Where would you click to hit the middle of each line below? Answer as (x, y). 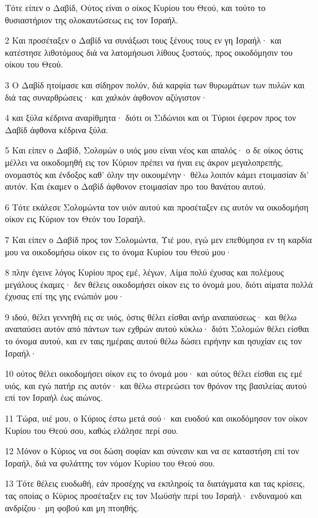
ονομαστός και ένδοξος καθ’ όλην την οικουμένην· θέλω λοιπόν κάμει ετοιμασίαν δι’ (157, 174)
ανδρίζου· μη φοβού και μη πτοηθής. (72, 507)
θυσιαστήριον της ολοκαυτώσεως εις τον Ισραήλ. (92, 19)
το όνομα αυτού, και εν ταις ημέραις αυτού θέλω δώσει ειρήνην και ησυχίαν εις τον (153, 341)
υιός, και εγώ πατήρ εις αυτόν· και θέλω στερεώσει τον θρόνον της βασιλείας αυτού (156, 385)
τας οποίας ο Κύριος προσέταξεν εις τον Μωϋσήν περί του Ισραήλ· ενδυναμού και (153, 495)
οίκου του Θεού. (34, 64)
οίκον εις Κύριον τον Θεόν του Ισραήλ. (75, 219)
